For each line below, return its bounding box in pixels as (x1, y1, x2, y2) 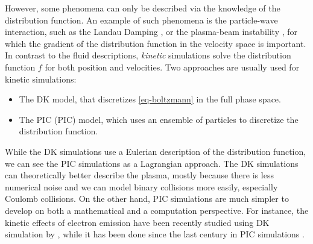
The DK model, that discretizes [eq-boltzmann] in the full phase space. (19, 93, 281, 105)
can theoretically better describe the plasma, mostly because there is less (5, 169, 274, 181)
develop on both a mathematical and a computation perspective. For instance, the (5, 204, 309, 216)
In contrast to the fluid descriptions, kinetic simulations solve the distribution (5, 49, 291, 61)
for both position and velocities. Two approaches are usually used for (45, 60, 300, 73)
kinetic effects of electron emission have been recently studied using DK (5, 216, 270, 228)
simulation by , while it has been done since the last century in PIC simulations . (5, 228, 305, 240)
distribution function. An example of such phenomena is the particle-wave (5, 13, 278, 26)
